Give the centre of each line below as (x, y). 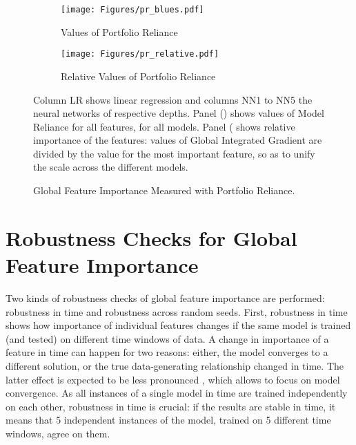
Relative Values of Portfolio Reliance (138, 76)
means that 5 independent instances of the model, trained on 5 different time (168, 420)
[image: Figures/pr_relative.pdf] (140, 54)
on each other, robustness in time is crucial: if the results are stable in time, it (171, 406)
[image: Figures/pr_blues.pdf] (132, 10)
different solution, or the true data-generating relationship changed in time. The (175, 365)
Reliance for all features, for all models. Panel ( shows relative (164, 126)
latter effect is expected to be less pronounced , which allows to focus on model (173, 379)
